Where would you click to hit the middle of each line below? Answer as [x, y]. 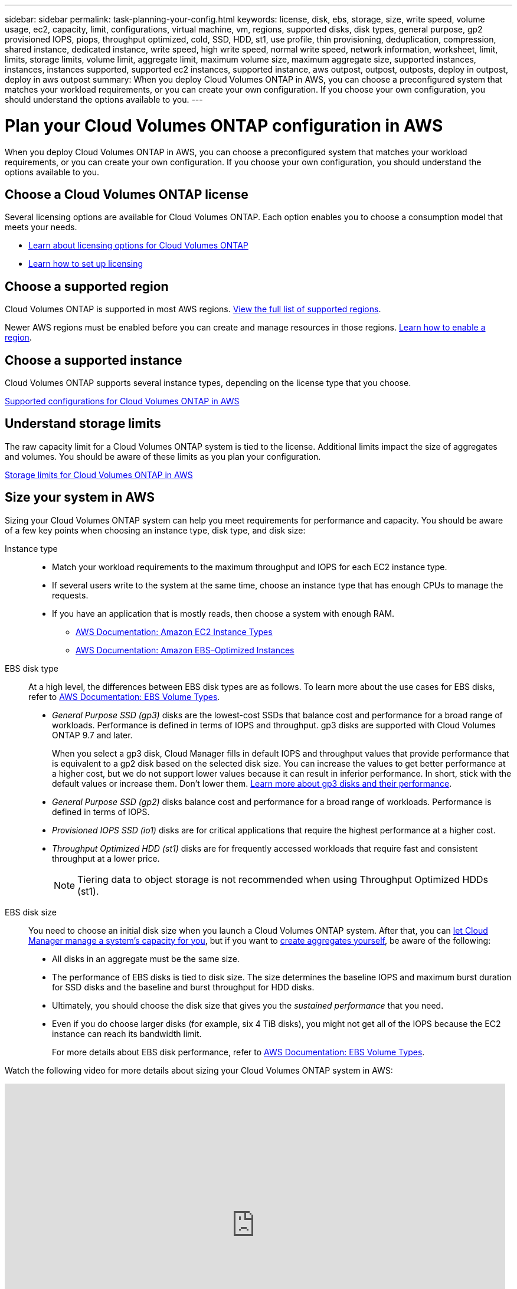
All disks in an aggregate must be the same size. [146, 958]
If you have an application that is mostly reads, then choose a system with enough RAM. [223, 613]
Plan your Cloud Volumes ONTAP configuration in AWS [224, 125]
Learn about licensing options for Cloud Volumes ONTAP [138, 246]
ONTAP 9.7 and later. [92, 735]
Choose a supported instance [94, 360]
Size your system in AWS [80, 498]
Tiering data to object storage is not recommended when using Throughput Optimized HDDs [283, 879]
